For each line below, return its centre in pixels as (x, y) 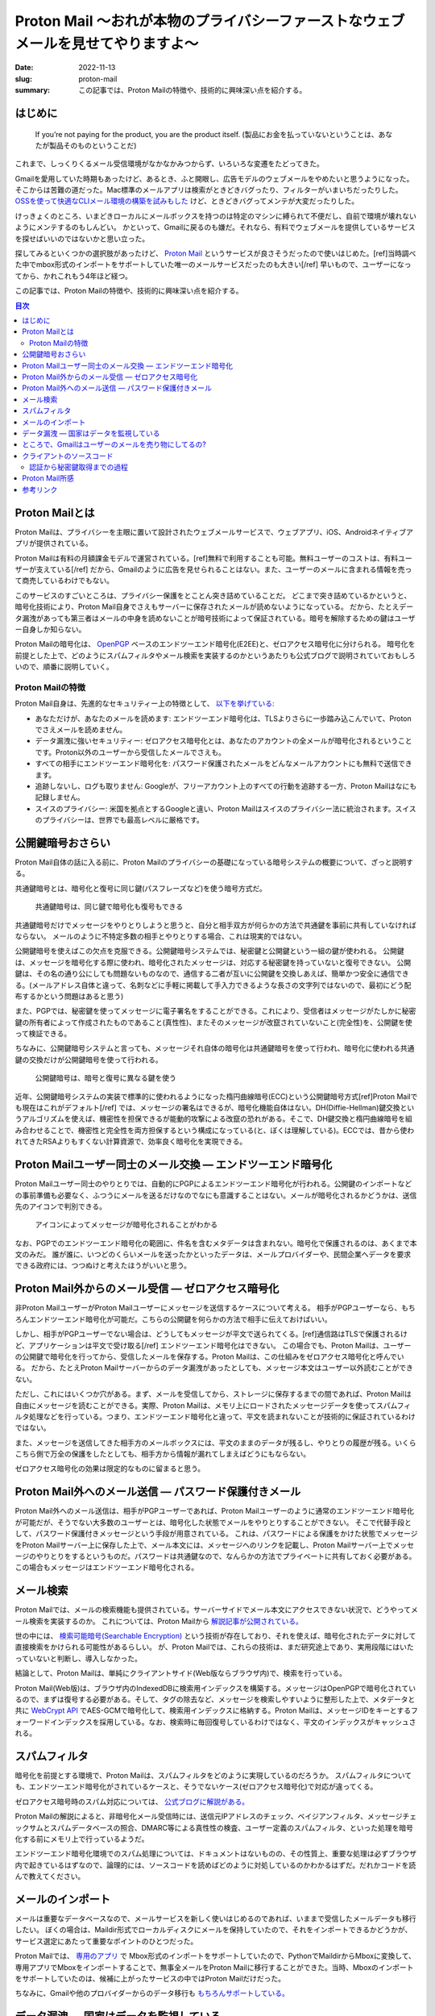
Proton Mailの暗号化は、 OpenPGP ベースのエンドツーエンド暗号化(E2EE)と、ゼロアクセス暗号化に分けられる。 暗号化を (215, 644)
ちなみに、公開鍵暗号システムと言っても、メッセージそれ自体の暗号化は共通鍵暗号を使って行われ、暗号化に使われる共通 (215, 1048)
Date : (24, 68)
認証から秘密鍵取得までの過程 (79, 467)
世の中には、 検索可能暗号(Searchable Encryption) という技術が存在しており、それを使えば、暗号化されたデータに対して (215, 1636)
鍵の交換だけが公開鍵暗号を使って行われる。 (89, 1060)
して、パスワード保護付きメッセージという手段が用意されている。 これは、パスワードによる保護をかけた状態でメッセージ (216, 1534)
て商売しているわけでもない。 (64, 581)
